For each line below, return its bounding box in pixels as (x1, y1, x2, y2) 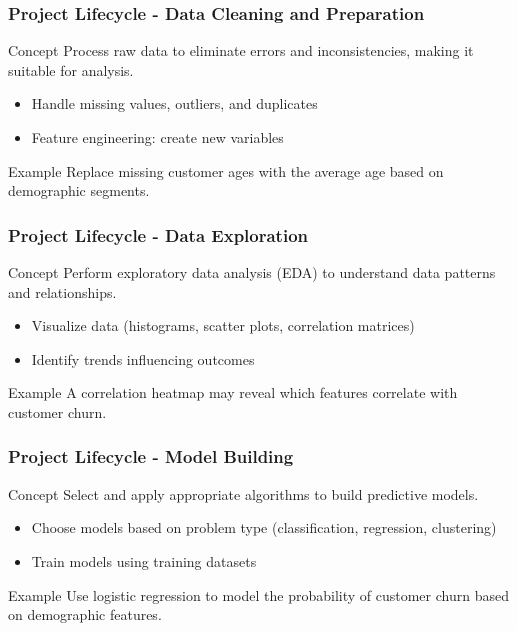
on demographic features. (8, 604, 162, 625)
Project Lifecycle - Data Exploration (8, 222, 308, 247)
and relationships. (8, 281, 117, 302)
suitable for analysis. (8, 59, 134, 80)
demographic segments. (8, 180, 150, 201)
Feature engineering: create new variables (31, 127, 284, 147)
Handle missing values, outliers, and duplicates (31, 93, 318, 114)
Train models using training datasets (31, 550, 257, 571)
